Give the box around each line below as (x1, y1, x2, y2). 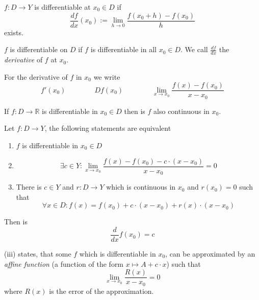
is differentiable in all (90, 44, 157, 55)
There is (16, 181, 42, 192)
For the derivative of (4, 71, 68, 82)
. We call (180, 44, 208, 55)
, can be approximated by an (165, 248, 255, 259)
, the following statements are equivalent (44, 123, 171, 133)
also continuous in (153, 105, 210, 116)
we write (93, 71, 120, 82)
